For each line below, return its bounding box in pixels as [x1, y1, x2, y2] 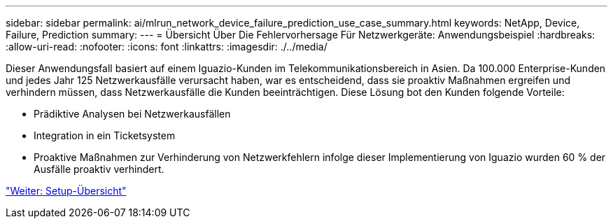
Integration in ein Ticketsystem [34, 129, 176, 141]
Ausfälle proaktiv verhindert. [34, 163, 164, 175]
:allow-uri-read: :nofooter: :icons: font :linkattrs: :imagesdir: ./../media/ [6, 41, 327, 52]
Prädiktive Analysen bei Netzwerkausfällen [34, 108, 231, 120]
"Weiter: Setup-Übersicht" [6, 185, 127, 197]
